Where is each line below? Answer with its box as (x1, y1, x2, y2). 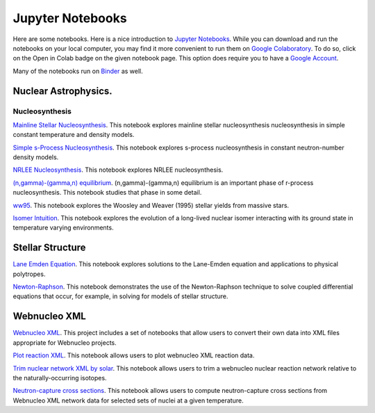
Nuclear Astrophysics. (12, 85, 112, 97)
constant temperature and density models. (12, 131, 135, 139)
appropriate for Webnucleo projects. (12, 338, 117, 347)
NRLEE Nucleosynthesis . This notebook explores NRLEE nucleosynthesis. (12, 165, 224, 174)
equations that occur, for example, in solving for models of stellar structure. (12, 292, 228, 300)
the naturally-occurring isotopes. (12, 373, 107, 382)
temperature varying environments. (12, 223, 114, 232)
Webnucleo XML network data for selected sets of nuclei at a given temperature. (12, 396, 244, 405)
